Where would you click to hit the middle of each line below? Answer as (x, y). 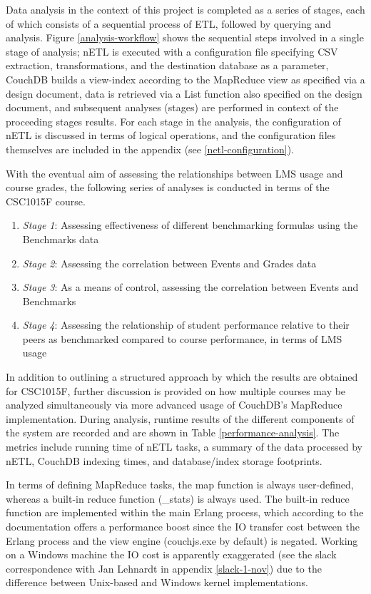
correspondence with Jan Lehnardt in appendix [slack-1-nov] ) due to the (164, 568)
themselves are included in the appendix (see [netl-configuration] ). (150, 149)
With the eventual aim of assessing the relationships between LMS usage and (174, 173)
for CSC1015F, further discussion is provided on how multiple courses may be (176, 390)
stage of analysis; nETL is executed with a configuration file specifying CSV (172, 51)
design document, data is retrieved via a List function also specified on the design (184, 93)
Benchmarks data (61, 239)
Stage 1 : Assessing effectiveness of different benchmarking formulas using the (190, 225)
